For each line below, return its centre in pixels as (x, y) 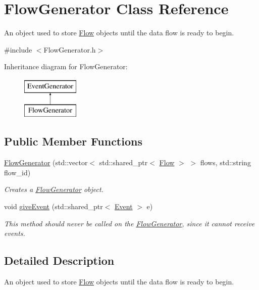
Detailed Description (59, 260)
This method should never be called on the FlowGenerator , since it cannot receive (129, 223)
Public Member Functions (73, 141)
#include (18, 49)
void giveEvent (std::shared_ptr (54, 206)
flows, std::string (225, 162)
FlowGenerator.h (70, 49)
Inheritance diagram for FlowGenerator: (66, 66)
